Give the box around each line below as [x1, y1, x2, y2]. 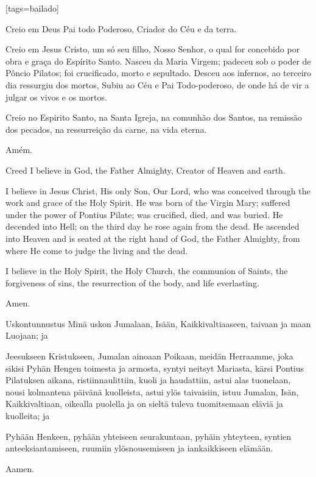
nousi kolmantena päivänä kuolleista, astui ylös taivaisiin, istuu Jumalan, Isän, [5, 385, 299, 398]
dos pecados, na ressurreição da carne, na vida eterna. [5, 122, 207, 135]
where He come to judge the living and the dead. [5, 244, 188, 256]
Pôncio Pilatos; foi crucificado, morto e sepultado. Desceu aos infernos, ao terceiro [5, 66, 312, 79]
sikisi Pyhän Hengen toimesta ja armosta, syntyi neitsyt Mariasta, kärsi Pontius [5, 361, 304, 374]
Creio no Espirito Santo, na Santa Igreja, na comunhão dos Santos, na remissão [5, 111, 302, 124]
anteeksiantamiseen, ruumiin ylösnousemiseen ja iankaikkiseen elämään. [5, 442, 273, 454]
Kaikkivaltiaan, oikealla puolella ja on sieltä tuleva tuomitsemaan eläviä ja [5, 397, 283, 410]
